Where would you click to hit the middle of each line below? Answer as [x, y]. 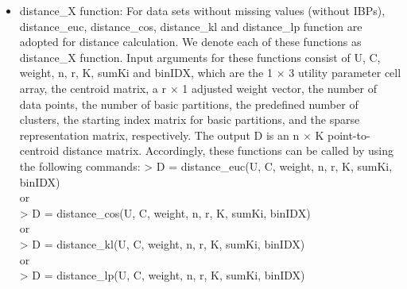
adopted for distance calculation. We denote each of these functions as [190, 42]
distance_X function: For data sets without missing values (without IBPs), [202, 10]
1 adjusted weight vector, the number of [279, 88]
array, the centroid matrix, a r [93, 88]
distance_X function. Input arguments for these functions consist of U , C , [200, 57]
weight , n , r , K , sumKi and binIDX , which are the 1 [146, 73]
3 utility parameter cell [345, 73]
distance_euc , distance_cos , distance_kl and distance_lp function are [191, 26]
